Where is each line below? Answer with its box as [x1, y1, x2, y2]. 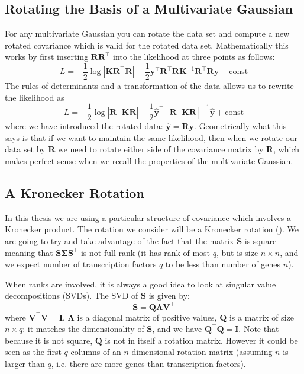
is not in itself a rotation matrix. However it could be [105, 334, 298, 346]
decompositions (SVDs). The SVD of [5, 289, 138, 302]
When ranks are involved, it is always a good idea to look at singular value [5, 277, 276, 290]
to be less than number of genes [165, 258, 281, 270]
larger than [5, 357, 45, 369]
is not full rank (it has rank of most [80, 246, 211, 258]
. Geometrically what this [194, 120, 287, 132]
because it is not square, [5, 334, 93, 346]
